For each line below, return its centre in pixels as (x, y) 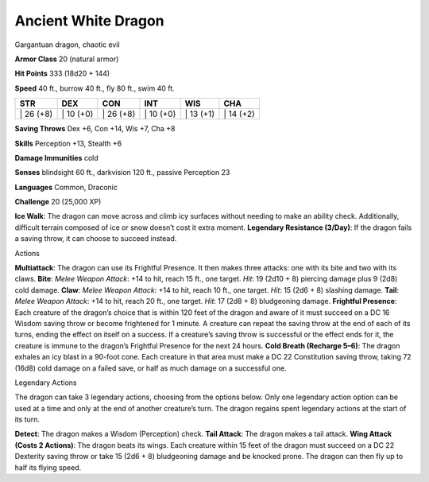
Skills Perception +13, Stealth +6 (68, 143)
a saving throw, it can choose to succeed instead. (96, 239)
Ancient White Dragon (89, 21)
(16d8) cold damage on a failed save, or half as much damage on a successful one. (151, 368)
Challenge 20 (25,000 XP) (58, 202)
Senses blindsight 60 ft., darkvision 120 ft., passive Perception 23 (122, 173)
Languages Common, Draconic (66, 187)
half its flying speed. (48, 467)
